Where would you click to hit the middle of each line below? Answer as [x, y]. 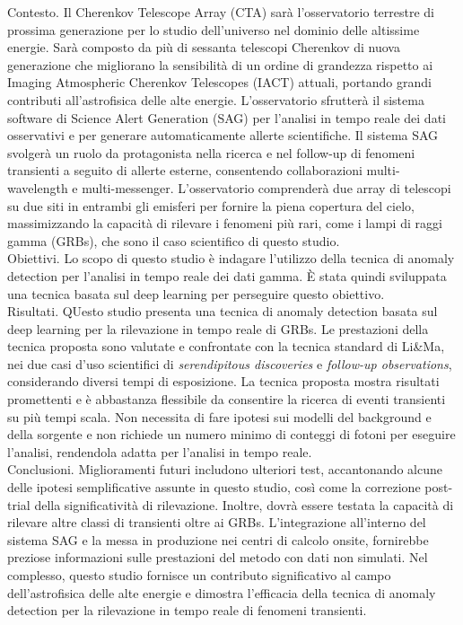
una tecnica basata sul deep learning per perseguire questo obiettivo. [196, 293]
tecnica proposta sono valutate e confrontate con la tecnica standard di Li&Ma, [226, 346]
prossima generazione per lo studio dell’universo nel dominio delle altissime [214, 29]
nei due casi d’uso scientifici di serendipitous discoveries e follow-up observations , [230, 363]
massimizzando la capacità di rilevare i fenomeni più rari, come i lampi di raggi [225, 223]
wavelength [38, 187]
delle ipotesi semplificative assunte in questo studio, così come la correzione [214, 487]
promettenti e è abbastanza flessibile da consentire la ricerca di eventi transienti [227, 399]
